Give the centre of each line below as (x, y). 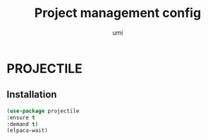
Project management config (118, 13)
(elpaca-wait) (27, 131)
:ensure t (21, 117)
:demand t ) (23, 124)
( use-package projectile (43, 111)
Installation (32, 94)
